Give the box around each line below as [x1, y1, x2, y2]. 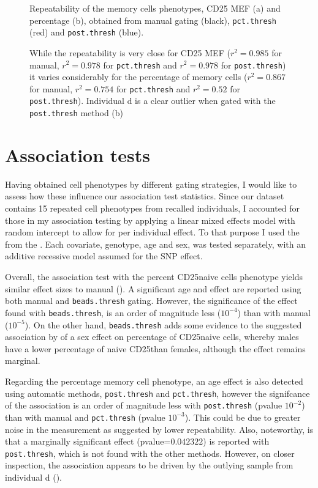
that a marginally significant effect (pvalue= [5, 435, 171, 448]
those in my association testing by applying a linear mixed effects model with [5, 213, 295, 226]
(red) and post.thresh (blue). [29, 26, 144, 39]
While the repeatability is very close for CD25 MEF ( [29, 46, 230, 59]
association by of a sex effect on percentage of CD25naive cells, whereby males [5, 330, 299, 343]
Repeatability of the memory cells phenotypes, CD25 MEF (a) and [29, 2, 281, 14]
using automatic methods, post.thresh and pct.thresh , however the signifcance [5, 386, 310, 399]
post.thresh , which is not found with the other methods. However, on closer [5, 446, 295, 459]
